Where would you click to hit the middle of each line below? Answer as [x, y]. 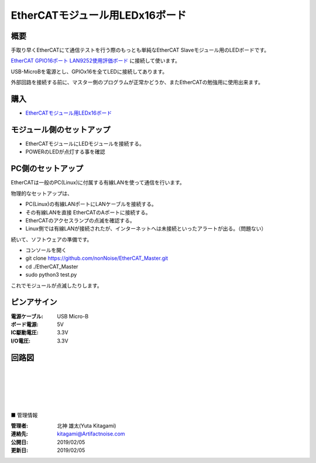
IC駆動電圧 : [25, 332]
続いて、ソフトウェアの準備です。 [51, 239]
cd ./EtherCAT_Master [52, 266]
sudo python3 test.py [51, 275]
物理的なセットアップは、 [42, 193]
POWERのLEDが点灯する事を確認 [65, 152]
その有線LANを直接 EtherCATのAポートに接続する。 [88, 212]
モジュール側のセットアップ [61, 130]
